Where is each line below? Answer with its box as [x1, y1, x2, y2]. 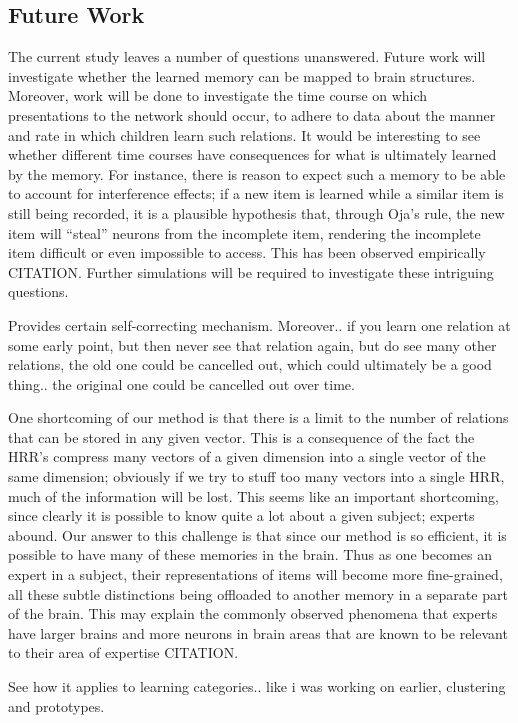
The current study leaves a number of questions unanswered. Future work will [8, 46, 486, 67]
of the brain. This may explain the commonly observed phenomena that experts [8, 603, 498, 624]
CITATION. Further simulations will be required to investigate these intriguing [8, 261, 494, 282]
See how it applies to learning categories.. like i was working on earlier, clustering [8, 676, 506, 697]
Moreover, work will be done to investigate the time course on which [8, 85, 428, 106]
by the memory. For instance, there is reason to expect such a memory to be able [8, 163, 506, 184]
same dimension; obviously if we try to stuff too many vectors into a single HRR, [8, 466, 505, 487]
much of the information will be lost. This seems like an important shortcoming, [8, 485, 499, 506]
